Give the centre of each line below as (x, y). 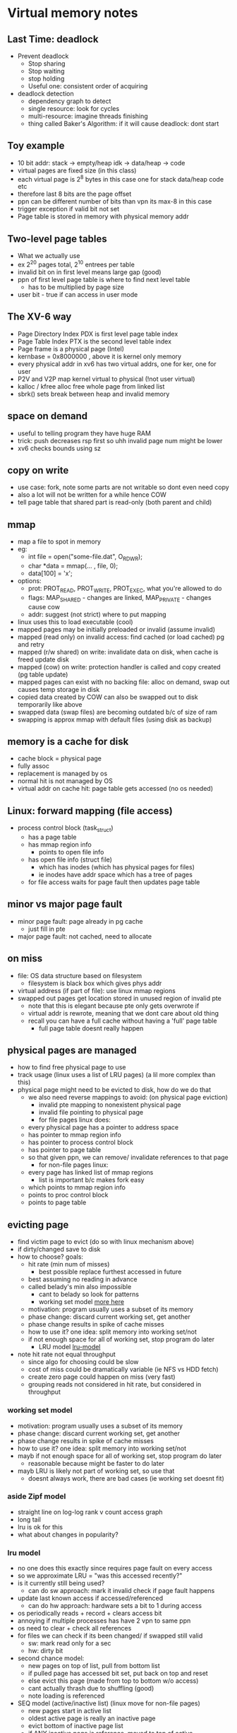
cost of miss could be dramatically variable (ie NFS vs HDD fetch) (123, 1370)
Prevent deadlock (43, 56)
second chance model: (51, 1658)
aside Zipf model (37, 1496)
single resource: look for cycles (74, 108)
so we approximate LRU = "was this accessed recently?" (100, 1576)
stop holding (46, 78)
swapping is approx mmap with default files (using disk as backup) (115, 719)
